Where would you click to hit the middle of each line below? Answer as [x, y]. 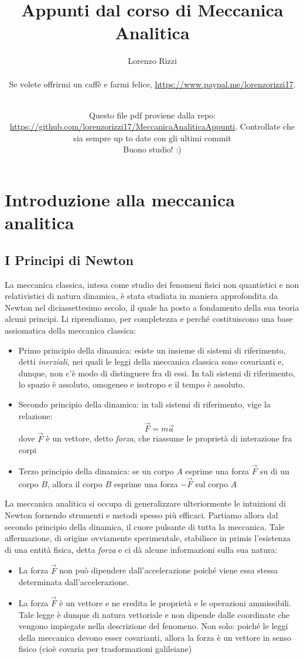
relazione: [35, 415]
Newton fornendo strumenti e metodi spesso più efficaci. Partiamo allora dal [141, 515]
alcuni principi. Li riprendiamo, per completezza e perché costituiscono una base [149, 319]
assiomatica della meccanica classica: [71, 330]
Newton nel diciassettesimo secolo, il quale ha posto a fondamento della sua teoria [152, 307]
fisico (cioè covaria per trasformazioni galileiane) [105, 649]
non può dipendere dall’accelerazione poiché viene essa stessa [169, 570]
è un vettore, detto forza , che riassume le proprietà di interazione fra [169, 438]
